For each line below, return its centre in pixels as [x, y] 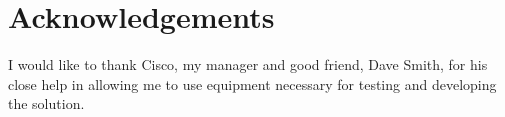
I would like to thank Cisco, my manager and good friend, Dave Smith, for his [248, 64]
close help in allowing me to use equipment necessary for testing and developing [252, 83]
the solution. [46, 103]
